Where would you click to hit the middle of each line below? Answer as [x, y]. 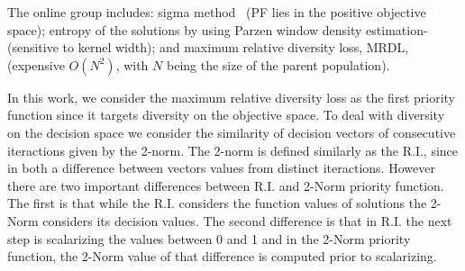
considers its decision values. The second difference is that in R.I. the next [247, 220]
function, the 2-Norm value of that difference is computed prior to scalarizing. [222, 256]
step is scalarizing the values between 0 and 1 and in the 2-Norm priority [209, 238]
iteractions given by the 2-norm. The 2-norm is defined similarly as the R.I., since [233, 150]
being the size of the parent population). [278, 64]
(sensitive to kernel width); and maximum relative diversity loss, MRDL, [208, 47]
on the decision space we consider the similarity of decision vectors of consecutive [232, 132]
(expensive [36, 64]
